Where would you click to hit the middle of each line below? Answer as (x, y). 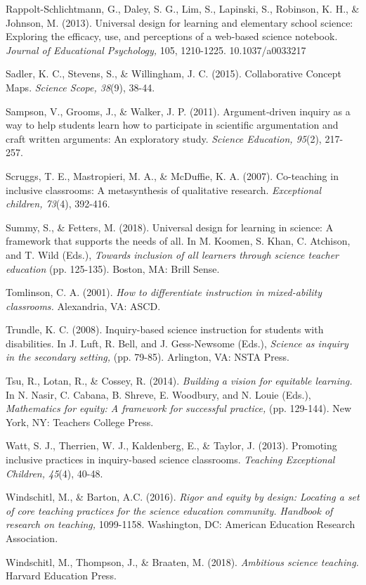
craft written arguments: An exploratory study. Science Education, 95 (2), (164, 138)
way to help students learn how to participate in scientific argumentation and (172, 125)
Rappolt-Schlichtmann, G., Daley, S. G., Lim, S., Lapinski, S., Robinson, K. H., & (183, 8)
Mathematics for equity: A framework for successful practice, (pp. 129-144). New (179, 408)
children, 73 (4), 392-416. (58, 204)
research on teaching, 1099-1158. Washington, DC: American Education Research (181, 524)
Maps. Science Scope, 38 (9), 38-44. (80, 87)
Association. (32, 538)
